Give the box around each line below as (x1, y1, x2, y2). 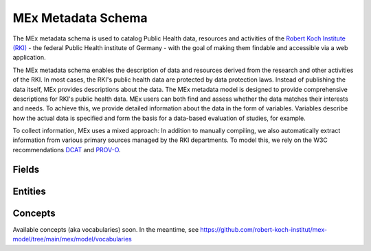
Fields (12, 163, 40, 175)
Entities (12, 185, 46, 197)
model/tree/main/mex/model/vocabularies (12, 235, 132, 243)
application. (12, 53, 46, 62)
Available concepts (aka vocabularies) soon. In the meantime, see (12, 225, 199, 233)
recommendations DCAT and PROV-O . (12, 145, 121, 154)
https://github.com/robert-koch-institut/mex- (200, 225, 328, 233)
